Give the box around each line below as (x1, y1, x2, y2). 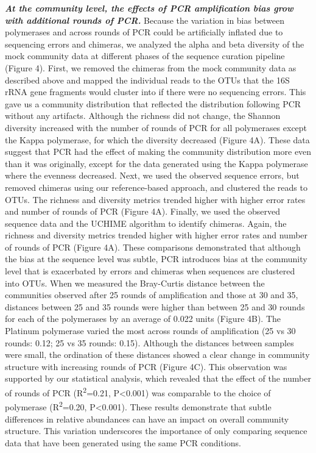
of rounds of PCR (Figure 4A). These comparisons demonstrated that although (5, 240, 301, 253)
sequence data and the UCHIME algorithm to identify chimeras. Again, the (5, 216, 287, 229)
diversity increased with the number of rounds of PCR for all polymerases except (5, 121, 307, 134)
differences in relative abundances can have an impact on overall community (5, 412, 289, 425)
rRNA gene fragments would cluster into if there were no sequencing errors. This (5, 85, 306, 98)
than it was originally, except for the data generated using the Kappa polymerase (5, 157, 308, 169)
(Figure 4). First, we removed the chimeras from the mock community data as (5, 61, 297, 74)
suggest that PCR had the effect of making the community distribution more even (5, 145, 312, 158)
